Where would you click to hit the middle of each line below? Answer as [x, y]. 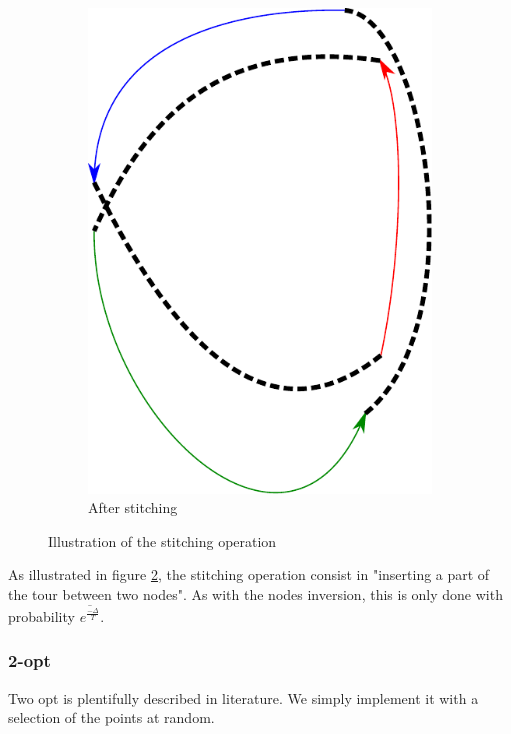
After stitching [133, 507]
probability [41, 615]
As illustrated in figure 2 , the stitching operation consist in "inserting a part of [249, 574]
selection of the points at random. [111, 717]
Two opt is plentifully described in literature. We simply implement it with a [243, 697]
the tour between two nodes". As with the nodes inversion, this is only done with [255, 594]
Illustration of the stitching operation [162, 540]
